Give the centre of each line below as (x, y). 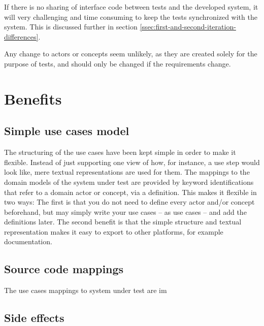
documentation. (28, 241)
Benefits (33, 98)
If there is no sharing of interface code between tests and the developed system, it (131, 7)
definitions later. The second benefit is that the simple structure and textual (123, 222)
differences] (21, 36)
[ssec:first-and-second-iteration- (188, 27)
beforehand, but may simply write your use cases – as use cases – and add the (125, 211)
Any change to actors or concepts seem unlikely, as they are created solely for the (131, 54)
